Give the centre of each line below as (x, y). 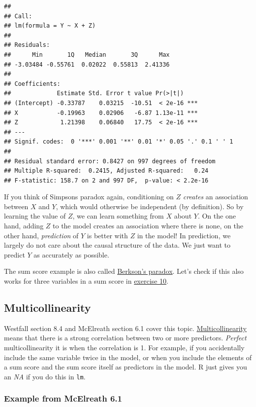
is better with (107, 235)
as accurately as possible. (71, 254)
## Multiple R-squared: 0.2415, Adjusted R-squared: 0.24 (106, 171)
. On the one (217, 216)
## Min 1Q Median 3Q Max (87, 55)
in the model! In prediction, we (184, 235)
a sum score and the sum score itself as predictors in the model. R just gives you (126, 367)
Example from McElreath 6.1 (63, 398)
